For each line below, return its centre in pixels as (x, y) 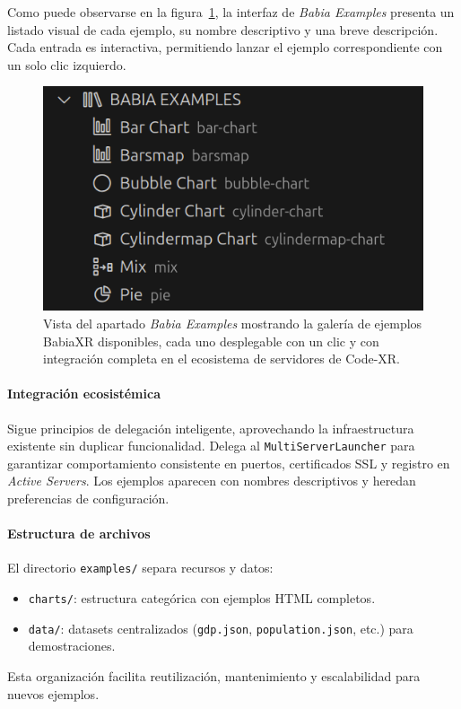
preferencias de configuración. (88, 498)
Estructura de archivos (79, 534)
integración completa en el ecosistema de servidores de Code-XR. (222, 359)
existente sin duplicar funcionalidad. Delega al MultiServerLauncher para (211, 446)
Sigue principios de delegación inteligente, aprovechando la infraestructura (211, 428)
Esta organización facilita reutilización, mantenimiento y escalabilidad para (214, 675)
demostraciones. (72, 646)
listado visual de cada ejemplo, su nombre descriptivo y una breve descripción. (223, 29)
